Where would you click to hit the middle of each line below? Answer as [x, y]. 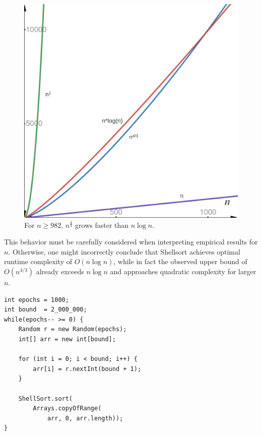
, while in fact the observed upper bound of [180, 261]
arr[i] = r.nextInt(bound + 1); [87, 369]
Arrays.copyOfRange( [67, 409]
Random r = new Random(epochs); [73, 329]
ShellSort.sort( [46, 398]
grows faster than [102, 225]
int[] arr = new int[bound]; [67, 339]
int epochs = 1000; [37, 300]
